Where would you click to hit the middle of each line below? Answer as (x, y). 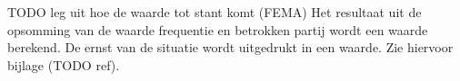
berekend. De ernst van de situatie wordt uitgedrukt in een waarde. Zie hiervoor (230, 47)
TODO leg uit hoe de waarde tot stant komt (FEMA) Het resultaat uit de (215, 12)
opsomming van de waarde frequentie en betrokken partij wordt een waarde (218, 29)
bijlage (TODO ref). (64, 64)
